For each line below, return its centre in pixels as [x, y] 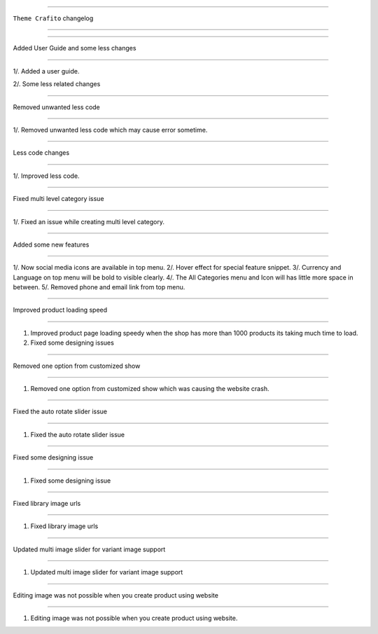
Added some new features [51, 244]
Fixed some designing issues [72, 343]
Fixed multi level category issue [58, 199]
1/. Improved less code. [46, 176]
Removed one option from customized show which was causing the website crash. [150, 389]
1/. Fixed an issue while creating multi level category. [89, 221]
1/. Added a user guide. [46, 71]
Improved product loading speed [60, 310]
